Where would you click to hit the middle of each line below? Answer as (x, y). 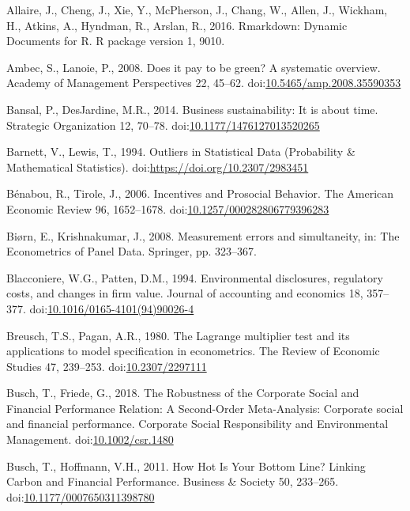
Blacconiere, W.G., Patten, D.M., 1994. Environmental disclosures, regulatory (195, 277)
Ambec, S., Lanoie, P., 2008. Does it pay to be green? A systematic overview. (194, 67)
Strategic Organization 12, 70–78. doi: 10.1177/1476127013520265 (163, 125)
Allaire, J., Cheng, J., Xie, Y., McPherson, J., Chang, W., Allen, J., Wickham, (197, 9)
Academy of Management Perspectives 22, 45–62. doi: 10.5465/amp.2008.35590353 (204, 83)
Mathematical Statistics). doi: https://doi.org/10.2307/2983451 (158, 167)
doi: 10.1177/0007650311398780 (81, 496)
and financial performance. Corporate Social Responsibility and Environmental (197, 424)
